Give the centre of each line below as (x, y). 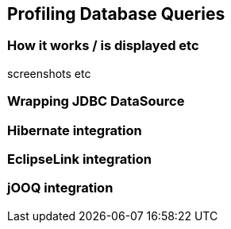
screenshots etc (49, 73)
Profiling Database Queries (116, 14)
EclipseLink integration (79, 159)
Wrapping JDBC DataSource (96, 101)
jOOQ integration (60, 188)
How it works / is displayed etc (103, 46)
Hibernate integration (75, 130)
